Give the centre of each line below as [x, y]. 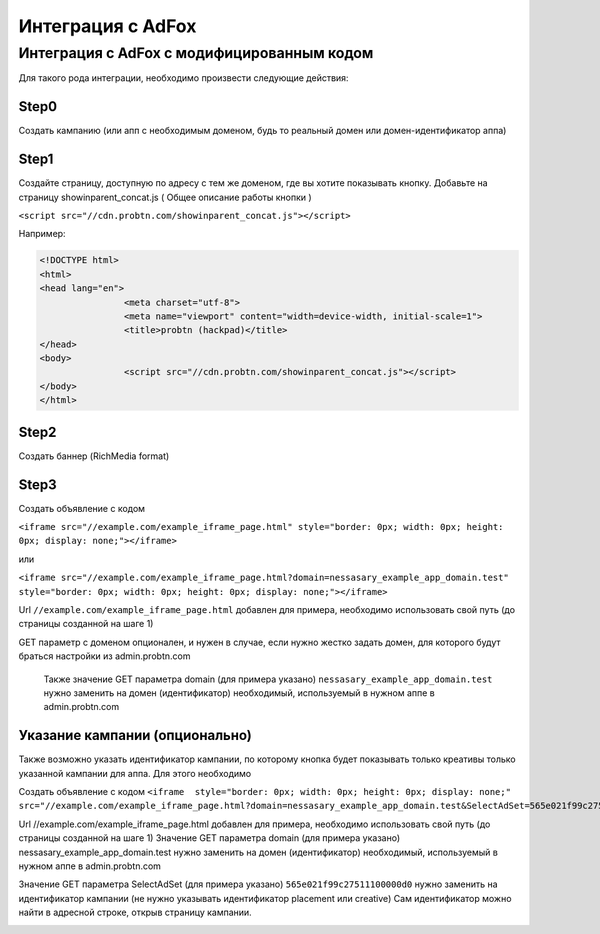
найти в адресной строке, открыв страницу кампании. [135, 912]
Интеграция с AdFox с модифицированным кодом [196, 53]
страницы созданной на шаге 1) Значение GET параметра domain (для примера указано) [209, 838]
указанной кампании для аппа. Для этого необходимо [135, 773]
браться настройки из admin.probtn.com [104, 656]
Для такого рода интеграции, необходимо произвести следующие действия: [183, 78]
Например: [42, 234]
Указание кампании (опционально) [135, 735]
